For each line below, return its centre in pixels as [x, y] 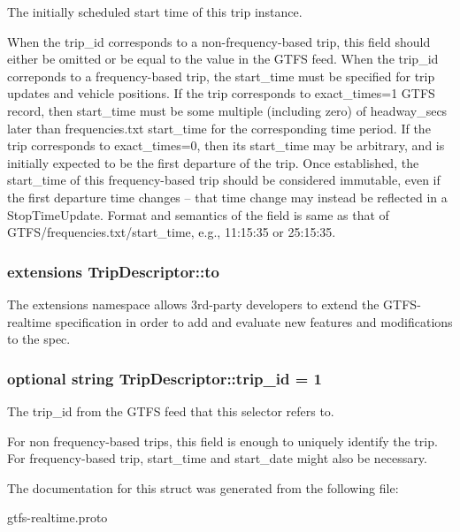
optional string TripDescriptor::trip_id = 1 [165, 378]
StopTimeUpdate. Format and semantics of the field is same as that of [198, 214]
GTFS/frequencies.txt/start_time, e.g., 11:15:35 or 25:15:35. [172, 232]
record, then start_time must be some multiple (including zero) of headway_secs [227, 110]
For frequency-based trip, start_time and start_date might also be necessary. [217, 458]
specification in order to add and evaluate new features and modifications [254, 321]
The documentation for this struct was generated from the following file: [203, 487]
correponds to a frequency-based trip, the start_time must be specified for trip [221, 76]
